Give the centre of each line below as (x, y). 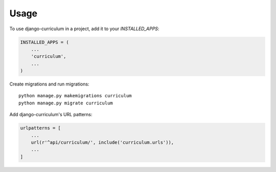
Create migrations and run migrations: (49, 84)
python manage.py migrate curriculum (66, 103)
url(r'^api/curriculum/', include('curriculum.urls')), (102, 143)
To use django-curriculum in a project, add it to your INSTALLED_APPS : (84, 29)
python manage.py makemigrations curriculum (75, 96)
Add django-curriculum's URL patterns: (51, 115)
